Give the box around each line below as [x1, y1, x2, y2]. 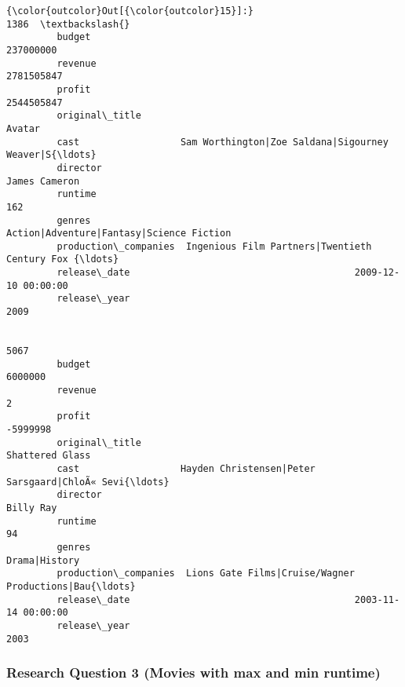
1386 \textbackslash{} [6, 18, 130, 30]
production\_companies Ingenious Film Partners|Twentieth [57, 240, 372, 252]
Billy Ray [6, 502, 57, 513]
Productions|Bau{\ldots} [6, 580, 136, 592]
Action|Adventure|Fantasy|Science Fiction [6, 228, 232, 239]
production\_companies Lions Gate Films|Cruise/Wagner [57, 568, 355, 579]
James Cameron [6, 175, 80, 187]
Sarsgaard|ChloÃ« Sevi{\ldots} [6, 476, 170, 488]
